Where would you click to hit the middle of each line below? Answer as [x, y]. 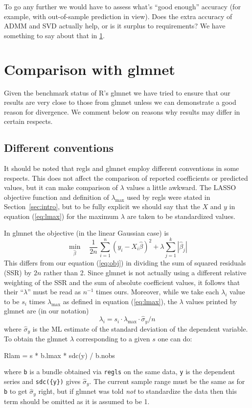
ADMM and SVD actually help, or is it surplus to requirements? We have [115, 26]
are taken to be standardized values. [181, 216]
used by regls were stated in [169, 197]
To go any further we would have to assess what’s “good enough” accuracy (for [122, 6]
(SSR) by [18, 272]
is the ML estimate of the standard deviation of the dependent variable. [140, 328]
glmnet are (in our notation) [46, 311]
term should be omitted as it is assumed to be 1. [77, 401]
